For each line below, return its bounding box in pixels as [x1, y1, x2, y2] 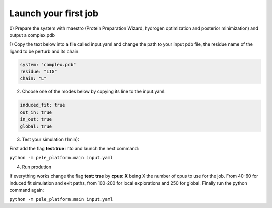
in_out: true [20, 116, 52, 122]
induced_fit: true [20, 102, 65, 108]
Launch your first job [9, 8, 98, 19]
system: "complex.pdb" [20, 62, 76, 67]
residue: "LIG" [20, 69, 57, 75]
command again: [9, 187, 44, 193]
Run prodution [22, 164, 51, 170]
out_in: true [20, 109, 52, 115]
